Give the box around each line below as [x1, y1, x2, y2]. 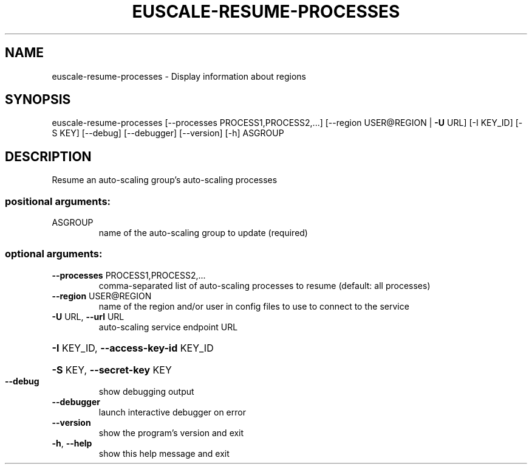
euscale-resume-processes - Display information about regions [52, 71, 306, 82]
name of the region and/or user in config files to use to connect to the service [98, 301, 409, 311]
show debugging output [98, 386, 194, 397]
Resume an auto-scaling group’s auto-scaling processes [52, 175, 278, 186]
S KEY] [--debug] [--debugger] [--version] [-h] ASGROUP [52, 128, 284, 139]
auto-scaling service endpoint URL [98, 321, 238, 332]
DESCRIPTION [5, 148, 92, 164]
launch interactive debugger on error [98, 406, 246, 417]
